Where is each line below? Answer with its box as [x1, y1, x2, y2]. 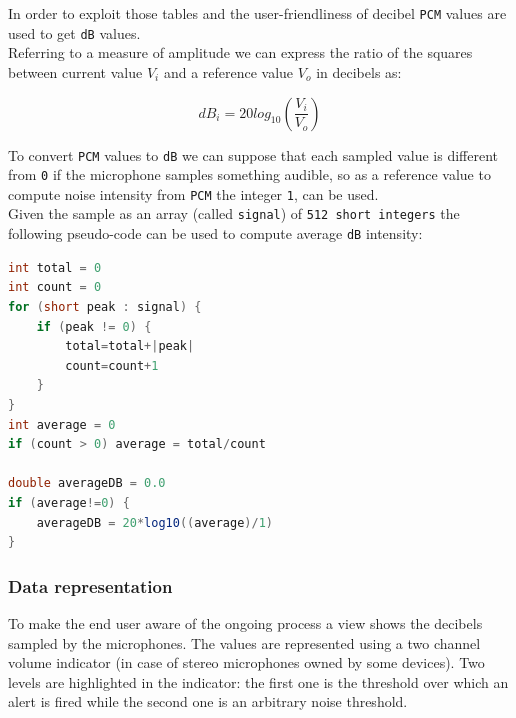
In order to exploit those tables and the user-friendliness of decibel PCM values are [8, 3, 507, 23]
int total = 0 [8, 260, 102, 275]
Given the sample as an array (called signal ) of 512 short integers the [8, 203, 460, 224]
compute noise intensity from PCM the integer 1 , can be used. [8, 183, 379, 204]
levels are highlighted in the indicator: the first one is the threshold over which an [8, 671, 509, 692]
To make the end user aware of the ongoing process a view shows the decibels [8, 612, 483, 633]
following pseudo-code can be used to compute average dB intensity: [8, 223, 423, 244]
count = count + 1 [65, 358, 159, 373]
